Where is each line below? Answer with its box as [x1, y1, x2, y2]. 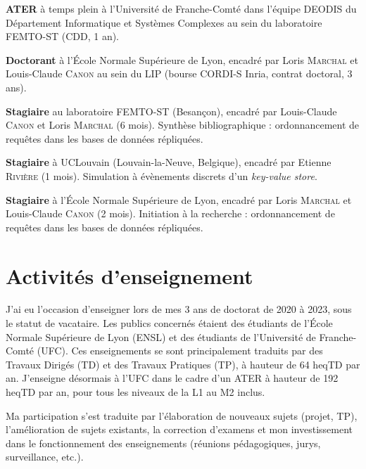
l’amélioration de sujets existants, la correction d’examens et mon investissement [6, 422, 353, 437]
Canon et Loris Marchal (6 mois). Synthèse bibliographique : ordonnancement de [6, 117, 360, 132]
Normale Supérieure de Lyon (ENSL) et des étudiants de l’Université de [6, 329, 316, 344]
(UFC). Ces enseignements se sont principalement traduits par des [37, 343, 323, 358]
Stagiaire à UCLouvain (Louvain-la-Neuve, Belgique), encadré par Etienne [6, 155, 332, 169]
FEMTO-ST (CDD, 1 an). [6, 29, 120, 44]
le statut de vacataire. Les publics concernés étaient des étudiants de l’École [6, 316, 333, 330]
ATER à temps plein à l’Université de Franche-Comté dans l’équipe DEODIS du [6, 1, 357, 15]
